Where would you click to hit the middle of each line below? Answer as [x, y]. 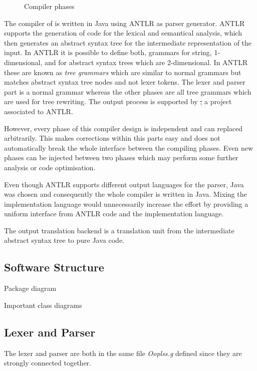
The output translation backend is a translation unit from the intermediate [119, 230]
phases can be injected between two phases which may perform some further [121, 157]
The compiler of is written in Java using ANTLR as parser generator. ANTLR [124, 23]
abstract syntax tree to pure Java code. [64, 240]
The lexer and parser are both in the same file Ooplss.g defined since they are [123, 353]
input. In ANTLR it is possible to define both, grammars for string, [108, 52]
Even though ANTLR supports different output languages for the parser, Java [124, 184]
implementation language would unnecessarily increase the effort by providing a [126, 204]
